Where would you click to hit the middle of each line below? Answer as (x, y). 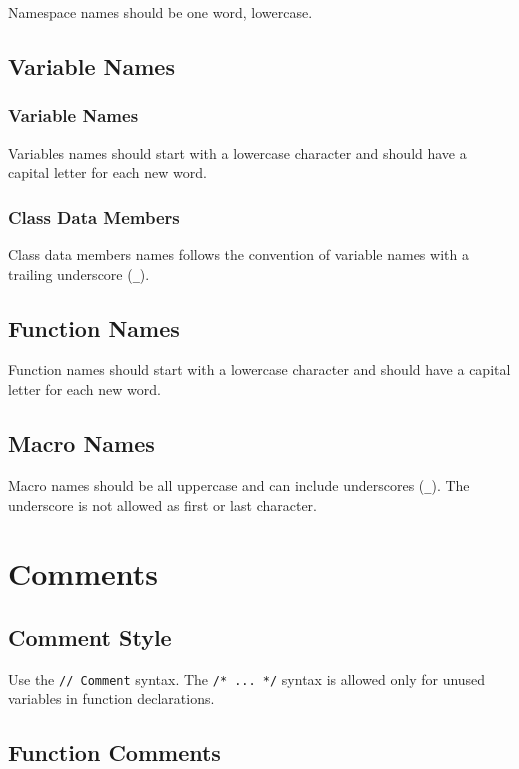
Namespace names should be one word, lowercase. (160, 12)
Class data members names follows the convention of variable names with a (238, 254)
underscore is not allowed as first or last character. (162, 504)
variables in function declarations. (111, 698)
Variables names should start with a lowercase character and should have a (237, 152)
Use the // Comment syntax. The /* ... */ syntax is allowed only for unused (247, 678)
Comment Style (90, 636)
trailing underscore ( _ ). (79, 273)
